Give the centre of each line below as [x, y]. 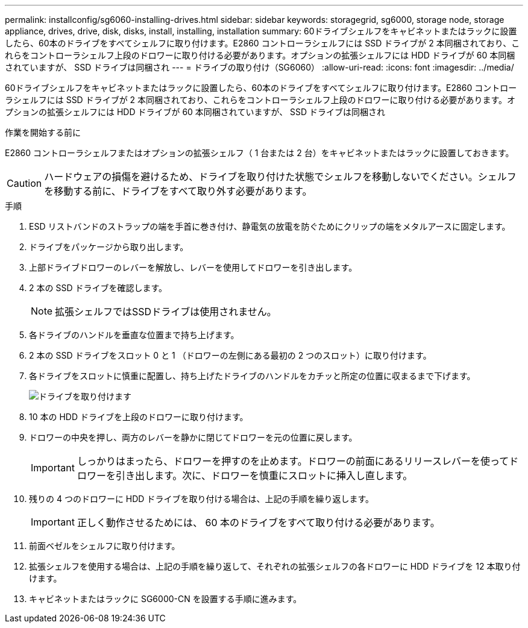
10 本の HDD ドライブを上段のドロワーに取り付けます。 [139, 417]
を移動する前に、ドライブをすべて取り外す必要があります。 [178, 191]
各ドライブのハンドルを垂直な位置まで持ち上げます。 [134, 335]
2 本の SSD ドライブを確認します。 [98, 288]
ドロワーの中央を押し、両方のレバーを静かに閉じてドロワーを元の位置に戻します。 [193, 437]
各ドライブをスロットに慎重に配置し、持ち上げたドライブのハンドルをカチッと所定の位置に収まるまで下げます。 [252, 376]
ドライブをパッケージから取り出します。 [109, 247]
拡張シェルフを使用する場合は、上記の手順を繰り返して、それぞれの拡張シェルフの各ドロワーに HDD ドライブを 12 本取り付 [275, 566]
